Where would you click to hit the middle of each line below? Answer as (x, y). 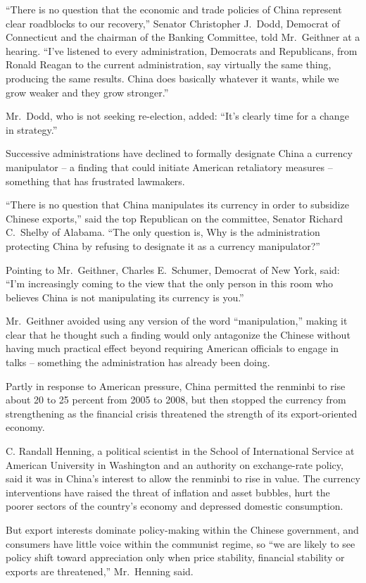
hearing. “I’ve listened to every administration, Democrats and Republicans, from (182, 50)
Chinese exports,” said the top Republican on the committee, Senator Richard (175, 218)
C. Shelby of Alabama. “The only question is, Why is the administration (163, 232)
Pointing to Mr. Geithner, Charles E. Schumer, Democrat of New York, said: (173, 269)
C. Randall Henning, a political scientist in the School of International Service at (180, 451)
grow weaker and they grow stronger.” (87, 92)
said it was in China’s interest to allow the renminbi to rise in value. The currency (183, 478)
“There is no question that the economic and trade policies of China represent (174, 9)
